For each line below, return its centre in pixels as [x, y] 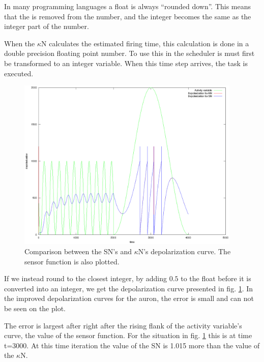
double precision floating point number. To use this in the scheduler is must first [129, 53]
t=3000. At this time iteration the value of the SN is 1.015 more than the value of [132, 345]
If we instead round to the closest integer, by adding [85, 278]
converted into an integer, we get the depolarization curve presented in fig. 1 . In [129, 288]
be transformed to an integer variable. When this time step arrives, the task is [126, 63]
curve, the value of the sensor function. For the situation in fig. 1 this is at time [128, 335]
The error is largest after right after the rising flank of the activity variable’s [123, 325]
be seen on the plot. [35, 308]
